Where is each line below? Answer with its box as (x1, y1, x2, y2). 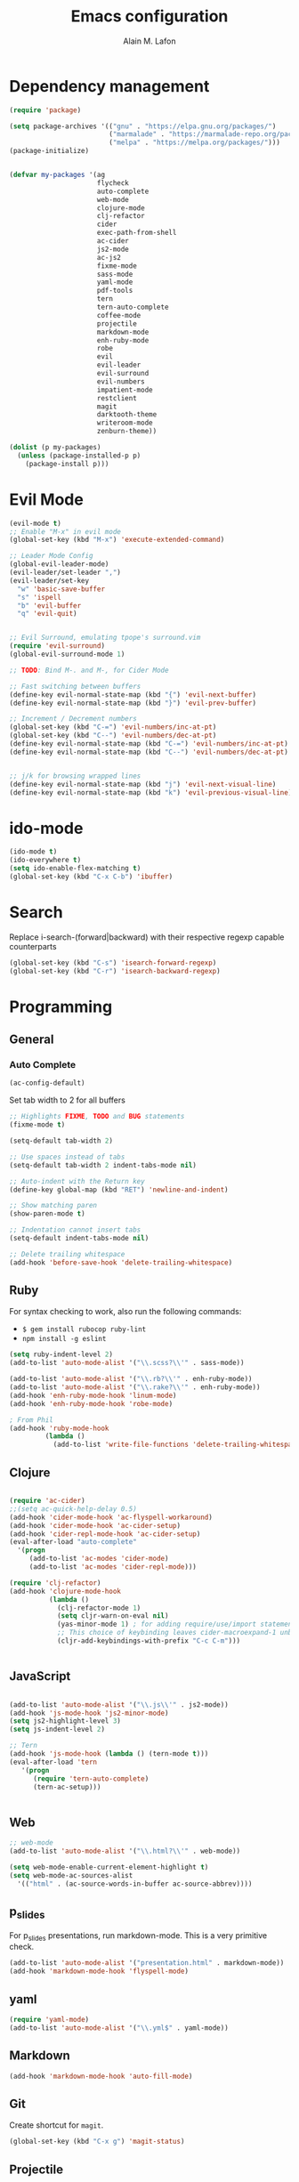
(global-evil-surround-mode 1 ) (9, 650, 125, 659)
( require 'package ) (9, 105, 82, 115)
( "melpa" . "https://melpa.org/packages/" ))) (108, 138, 280, 148)
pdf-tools (96, 287, 133, 295)
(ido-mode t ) (9, 847, 58, 856)
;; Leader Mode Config (9, 552, 93, 561)
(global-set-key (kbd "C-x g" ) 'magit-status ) (9, 2138, 185, 2146)
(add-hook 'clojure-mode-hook (9, 1587, 122, 1596)
